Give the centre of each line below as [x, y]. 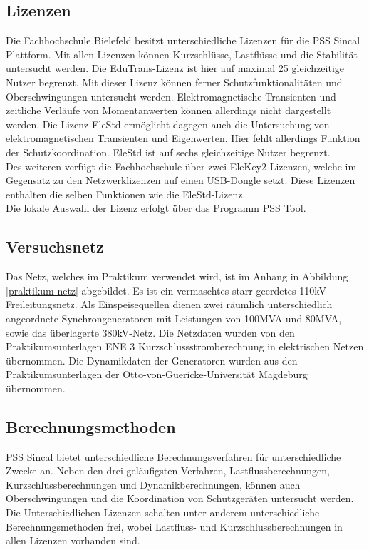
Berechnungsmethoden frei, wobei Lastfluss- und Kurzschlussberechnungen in [174, 526]
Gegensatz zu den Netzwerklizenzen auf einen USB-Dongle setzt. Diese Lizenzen [181, 180]
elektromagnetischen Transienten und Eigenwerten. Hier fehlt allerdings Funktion [183, 138]
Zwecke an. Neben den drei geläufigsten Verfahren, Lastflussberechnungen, [168, 470]
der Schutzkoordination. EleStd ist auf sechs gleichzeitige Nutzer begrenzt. [168, 152]
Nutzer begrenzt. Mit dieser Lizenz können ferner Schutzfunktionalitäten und [174, 82]
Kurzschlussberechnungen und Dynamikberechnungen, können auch [153, 484]
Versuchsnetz [55, 246]
